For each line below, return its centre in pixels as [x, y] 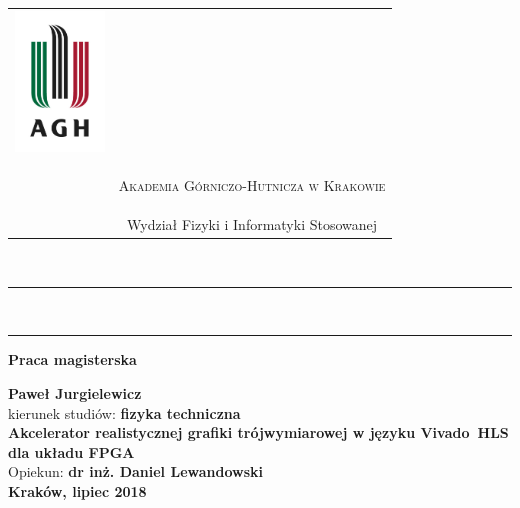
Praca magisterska [72, 359]
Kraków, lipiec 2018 [77, 491]
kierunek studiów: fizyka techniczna [124, 412]
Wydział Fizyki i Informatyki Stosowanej [252, 224]
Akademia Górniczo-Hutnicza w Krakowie [252, 185]
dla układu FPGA [71, 451]
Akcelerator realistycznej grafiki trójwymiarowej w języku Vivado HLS [258, 432]
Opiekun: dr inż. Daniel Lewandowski [135, 471]
